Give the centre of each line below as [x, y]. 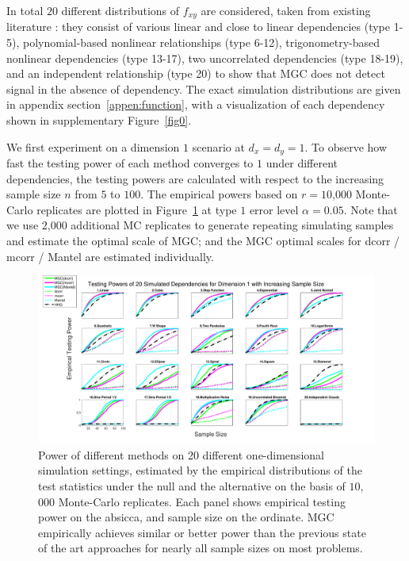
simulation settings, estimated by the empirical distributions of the [200, 470]
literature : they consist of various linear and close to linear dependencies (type [198, 27]
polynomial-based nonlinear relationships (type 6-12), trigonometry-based [201, 42]
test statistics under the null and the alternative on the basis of [192, 486]
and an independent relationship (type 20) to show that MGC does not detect [196, 73]
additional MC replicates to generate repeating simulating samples [232, 225]
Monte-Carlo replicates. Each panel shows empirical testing [202, 501]
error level [274, 209]
